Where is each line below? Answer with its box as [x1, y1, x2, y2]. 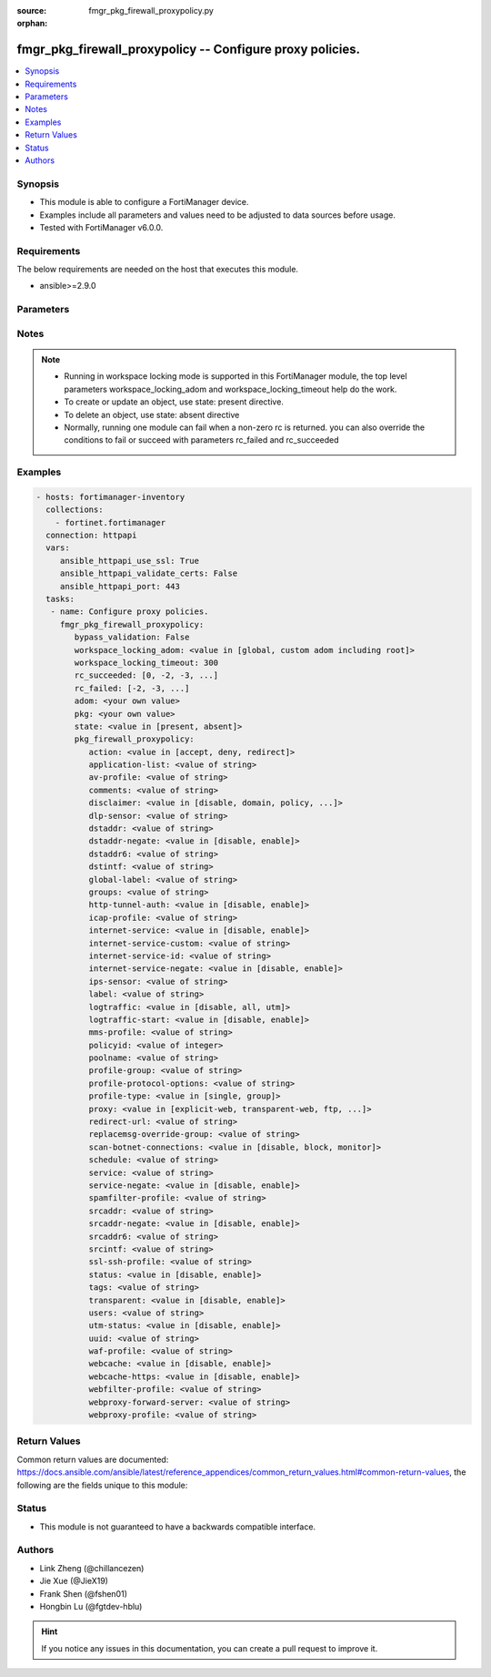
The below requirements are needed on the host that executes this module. [16, 264, 299, 275]
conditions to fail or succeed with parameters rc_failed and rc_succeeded [64, 435, 340, 445]
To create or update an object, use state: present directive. [64, 396, 284, 407]
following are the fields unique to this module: [16, 1479, 188, 1490]
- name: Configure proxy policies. [50, 607, 209, 617]
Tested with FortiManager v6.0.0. [39, 221, 164, 232]
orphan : [16, 18, 48, 29]
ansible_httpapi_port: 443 [59, 581, 181, 591]
